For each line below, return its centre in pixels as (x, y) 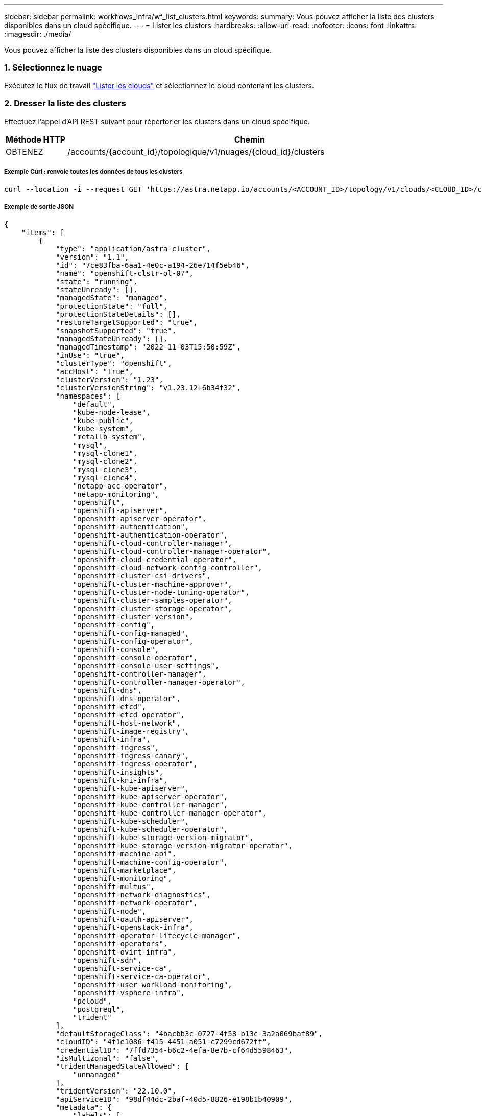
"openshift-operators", (120, 944)
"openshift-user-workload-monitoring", (152, 985)
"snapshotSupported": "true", (116, 331)
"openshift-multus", (114, 887)
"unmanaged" (97, 1075)
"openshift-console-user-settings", (146, 666)
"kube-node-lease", (112, 413)
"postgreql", (99, 1009)
